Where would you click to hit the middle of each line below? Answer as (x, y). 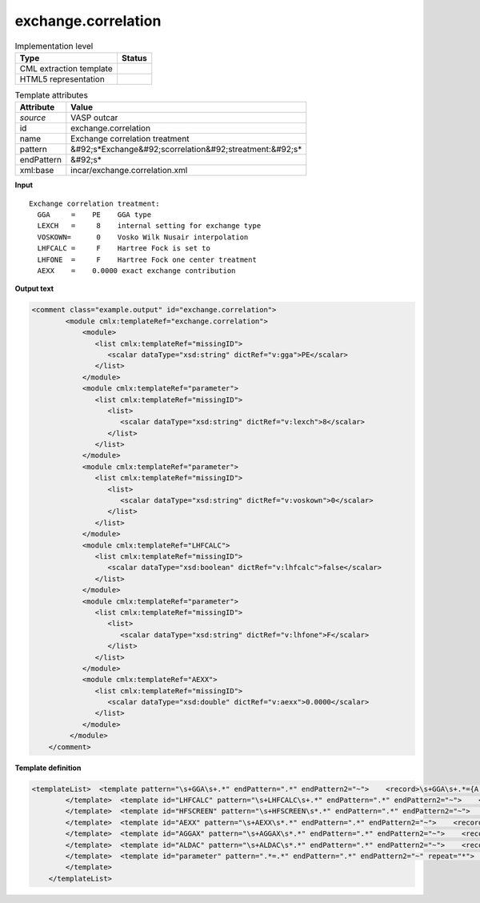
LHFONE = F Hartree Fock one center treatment (147, 259)
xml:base (37, 171)
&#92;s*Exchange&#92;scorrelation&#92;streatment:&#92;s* (186, 150)
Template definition (48, 768)
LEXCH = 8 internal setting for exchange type (149, 226)
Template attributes (51, 95)
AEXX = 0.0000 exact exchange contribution (136, 271)
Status (134, 58)
